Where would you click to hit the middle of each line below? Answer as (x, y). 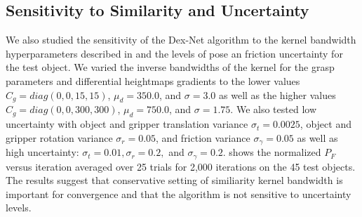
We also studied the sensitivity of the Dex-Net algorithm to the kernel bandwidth (181, 40)
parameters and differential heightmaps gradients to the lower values (153, 80)
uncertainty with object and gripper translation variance (127, 124)
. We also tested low (273, 109)
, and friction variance (203, 137)
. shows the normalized (272, 152)
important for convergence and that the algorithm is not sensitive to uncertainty (179, 193)
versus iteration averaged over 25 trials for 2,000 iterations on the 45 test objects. (181, 166)
